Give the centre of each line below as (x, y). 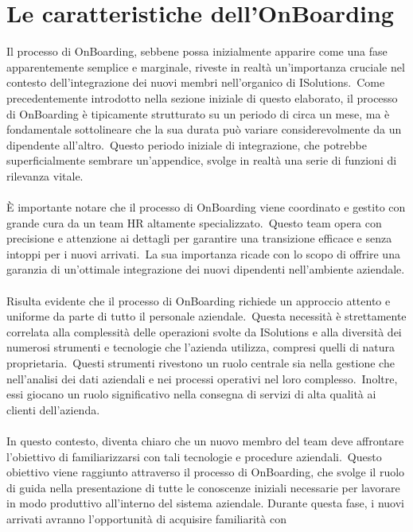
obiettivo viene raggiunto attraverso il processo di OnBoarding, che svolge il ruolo (206, 472)
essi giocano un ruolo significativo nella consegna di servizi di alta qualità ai (191, 394)
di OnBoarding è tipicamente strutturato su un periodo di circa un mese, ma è (198, 113)
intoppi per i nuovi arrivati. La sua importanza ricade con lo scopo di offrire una (203, 253)
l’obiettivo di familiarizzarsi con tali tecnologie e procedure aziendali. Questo (194, 456)
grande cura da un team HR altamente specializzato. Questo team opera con (194, 222)
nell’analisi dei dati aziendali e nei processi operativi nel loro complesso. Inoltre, (202, 378)
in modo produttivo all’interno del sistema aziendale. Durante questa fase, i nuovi (205, 503)
